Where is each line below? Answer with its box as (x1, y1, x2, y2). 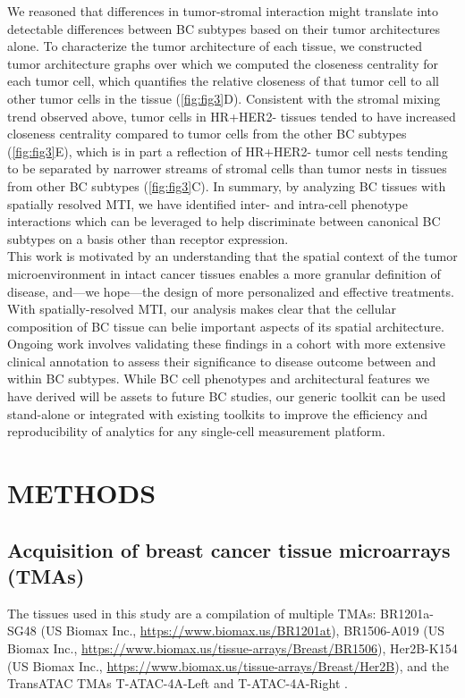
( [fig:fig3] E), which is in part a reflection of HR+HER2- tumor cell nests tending (7, 141, 448, 160)
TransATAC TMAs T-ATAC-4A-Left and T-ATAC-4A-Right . (7, 674, 348, 693)
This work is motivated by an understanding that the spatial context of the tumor (7, 247, 458, 265)
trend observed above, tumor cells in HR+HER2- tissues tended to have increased (7, 106, 456, 125)
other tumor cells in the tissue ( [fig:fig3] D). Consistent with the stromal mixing (7, 88, 441, 107)
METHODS (7, 475, 156, 511)
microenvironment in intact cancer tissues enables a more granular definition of (7, 264, 441, 282)
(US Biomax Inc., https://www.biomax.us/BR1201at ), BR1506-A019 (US (40, 621, 444, 640)
